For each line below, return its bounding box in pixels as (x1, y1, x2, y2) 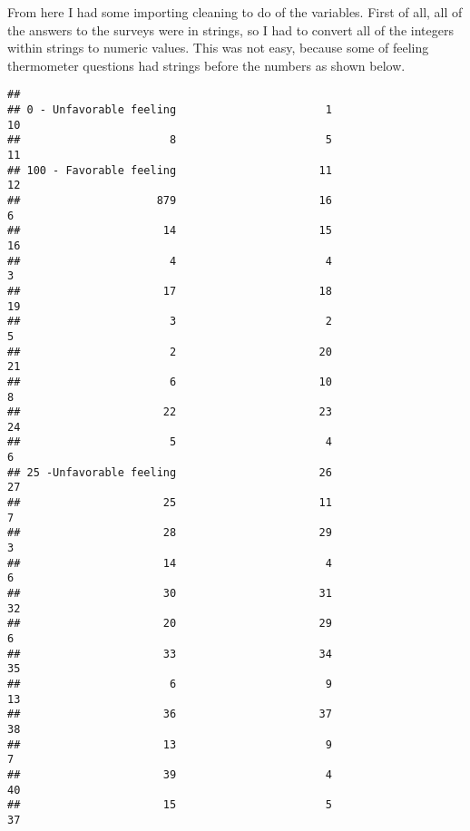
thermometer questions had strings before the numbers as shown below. (7, 55, 406, 74)
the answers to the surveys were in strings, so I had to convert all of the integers (7, 20, 454, 39)
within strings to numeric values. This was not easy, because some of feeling (7, 38, 429, 57)
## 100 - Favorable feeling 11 (7, 163, 332, 177)
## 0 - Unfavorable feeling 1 (7, 103, 332, 117)
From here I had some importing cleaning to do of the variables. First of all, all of (7, 3, 463, 21)
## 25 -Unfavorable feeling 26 (7, 465, 332, 479)
